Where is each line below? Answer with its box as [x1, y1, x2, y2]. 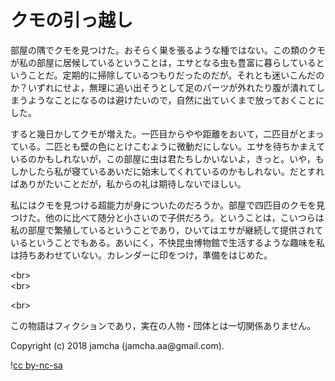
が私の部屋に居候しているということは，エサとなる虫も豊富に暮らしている [10, 56, 317, 68]
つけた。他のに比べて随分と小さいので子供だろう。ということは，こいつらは [10, 211, 325, 223]
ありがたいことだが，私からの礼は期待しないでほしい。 [18, 177, 247, 190]
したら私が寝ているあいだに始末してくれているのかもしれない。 [27, 165, 290, 177]
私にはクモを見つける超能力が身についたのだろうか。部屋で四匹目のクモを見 [10, 199, 325, 211]
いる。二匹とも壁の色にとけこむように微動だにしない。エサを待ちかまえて [18, 140, 326, 152]
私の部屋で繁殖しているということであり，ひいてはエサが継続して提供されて [10, 224, 324, 236]
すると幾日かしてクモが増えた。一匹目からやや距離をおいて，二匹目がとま [10, 127, 316, 140]
